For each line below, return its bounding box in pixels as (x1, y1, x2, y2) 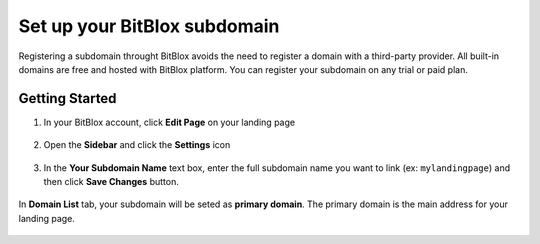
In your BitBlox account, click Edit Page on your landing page (43, 116, 295, 128)
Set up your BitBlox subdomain (18, 15, 280, 37)
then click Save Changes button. (43, 176, 179, 188)
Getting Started (18, 90, 117, 107)
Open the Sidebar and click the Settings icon (43, 139, 231, 151)
